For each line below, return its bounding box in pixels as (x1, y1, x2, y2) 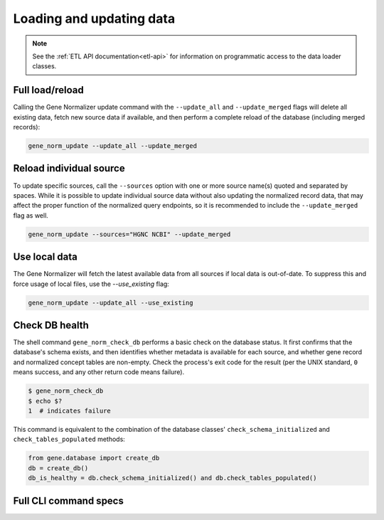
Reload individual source (13, 162, 125, 174)
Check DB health (13, 319, 89, 331)
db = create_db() (28, 464, 89, 472)
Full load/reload (13, 84, 85, 96)
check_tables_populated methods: (13, 435, 126, 444)
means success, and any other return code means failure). (13, 368, 185, 376)
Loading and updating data (13, 11, 176, 26)
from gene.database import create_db (28, 454, 160, 462)
